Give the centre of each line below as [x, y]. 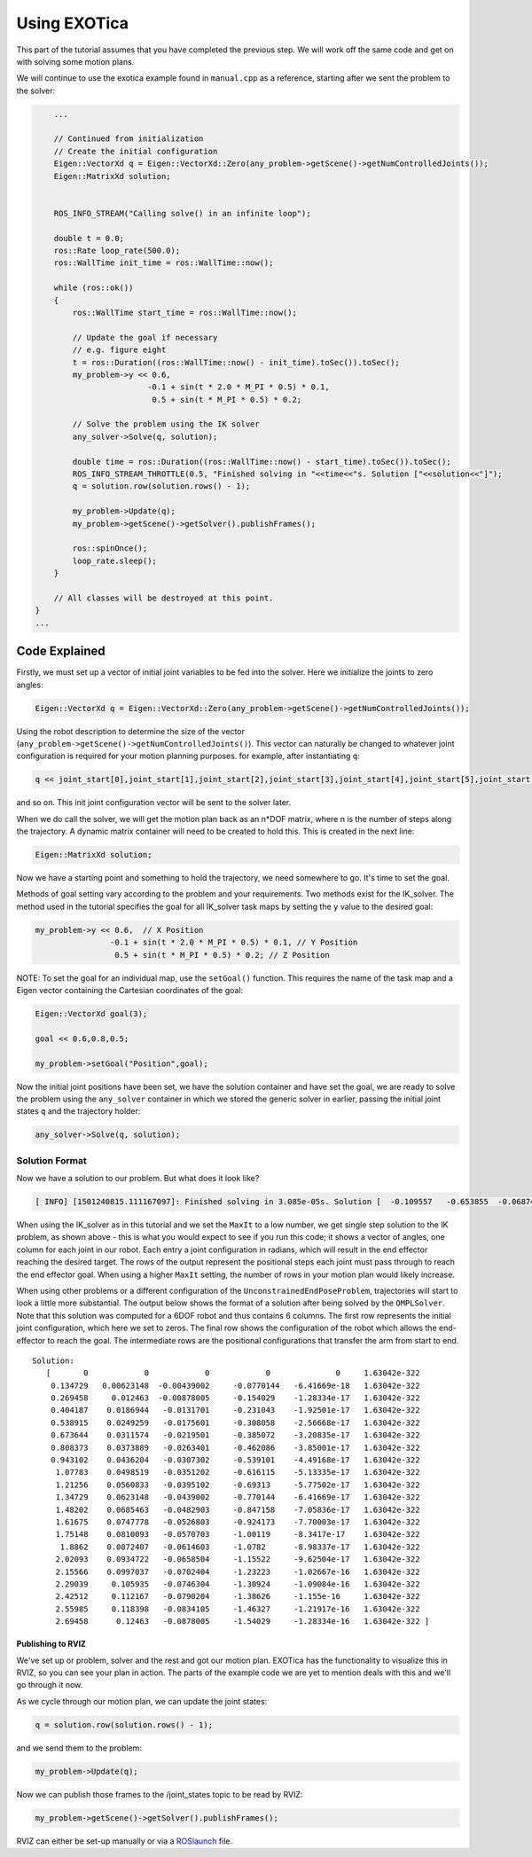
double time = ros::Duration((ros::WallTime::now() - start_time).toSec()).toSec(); [262, 462]
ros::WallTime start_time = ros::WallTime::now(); [184, 312]
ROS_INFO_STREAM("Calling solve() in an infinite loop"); [182, 213]
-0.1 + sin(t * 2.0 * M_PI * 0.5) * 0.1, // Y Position [234, 943]
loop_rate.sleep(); [114, 560]
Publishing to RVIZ [51, 1644]
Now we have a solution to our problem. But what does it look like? [138, 1179]
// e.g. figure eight [119, 350]
